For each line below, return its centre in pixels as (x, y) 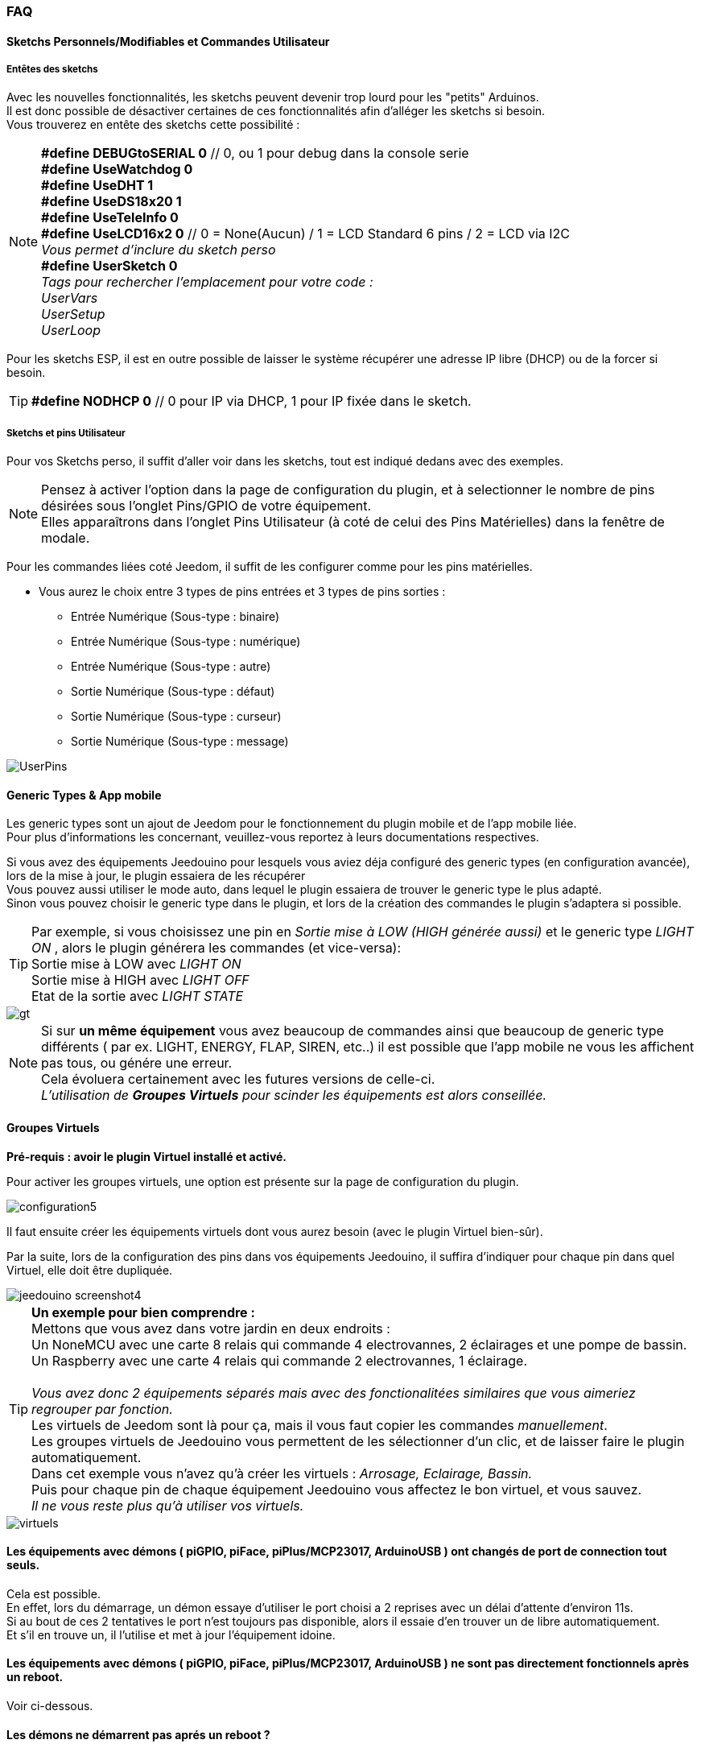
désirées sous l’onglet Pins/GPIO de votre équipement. (206, 506)
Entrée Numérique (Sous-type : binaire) (175, 617)
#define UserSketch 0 (109, 266)
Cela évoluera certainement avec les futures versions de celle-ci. (238, 1079)
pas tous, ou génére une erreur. (137, 1063)
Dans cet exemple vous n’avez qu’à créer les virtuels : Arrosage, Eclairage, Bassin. (282, 1473)
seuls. (23, 1565)
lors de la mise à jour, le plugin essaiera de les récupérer (156, 876)
